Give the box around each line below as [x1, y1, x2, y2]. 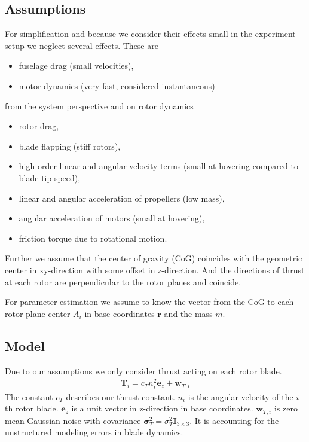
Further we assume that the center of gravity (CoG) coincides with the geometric [5, 252, 302, 264]
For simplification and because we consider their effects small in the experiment [5, 28, 296, 40]
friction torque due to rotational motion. [19, 231, 167, 244]
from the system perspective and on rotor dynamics [5, 99, 194, 112]
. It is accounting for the [189, 414, 279, 426]
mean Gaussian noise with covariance [5, 414, 141, 426]
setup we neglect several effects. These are [5, 39, 158, 51]
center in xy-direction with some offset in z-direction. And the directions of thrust [5, 263, 305, 276]
